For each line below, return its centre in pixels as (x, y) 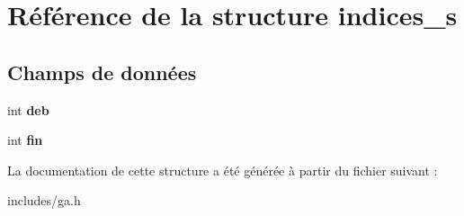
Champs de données (102, 72)
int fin (25, 140)
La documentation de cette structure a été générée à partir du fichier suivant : (223, 170)
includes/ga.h (44, 200)
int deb (28, 109)
